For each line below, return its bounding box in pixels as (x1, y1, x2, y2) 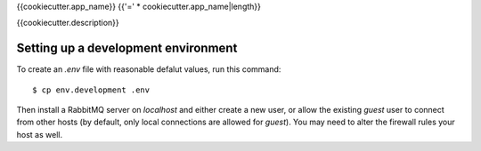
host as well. (16, 129, 62, 139)
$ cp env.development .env (32, 84, 151, 95)
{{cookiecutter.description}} (16, 18, 119, 28)
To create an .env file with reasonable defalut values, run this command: (16, 64, 281, 75)
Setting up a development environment (16, 41, 238, 56)
